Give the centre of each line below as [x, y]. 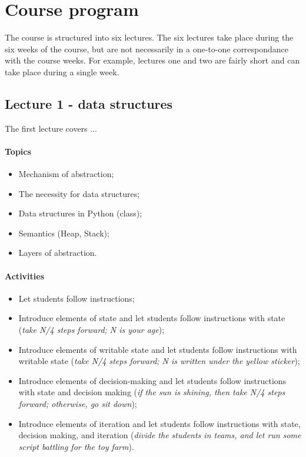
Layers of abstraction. [58, 253]
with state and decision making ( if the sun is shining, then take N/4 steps [152, 392]
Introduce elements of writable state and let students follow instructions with [158, 349]
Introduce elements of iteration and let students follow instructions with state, [159, 423]
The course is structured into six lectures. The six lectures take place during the [149, 37]
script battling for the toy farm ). [76, 446]
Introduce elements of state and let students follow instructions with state [152, 318]
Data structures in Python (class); [80, 213]
